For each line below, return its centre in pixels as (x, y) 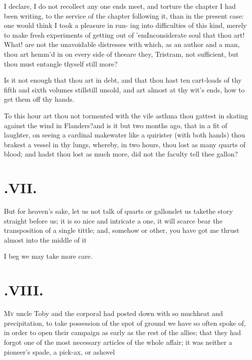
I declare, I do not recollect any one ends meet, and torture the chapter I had (120, 6)
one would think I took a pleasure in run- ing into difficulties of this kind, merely (126, 25)
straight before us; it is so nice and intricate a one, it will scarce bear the (113, 220)
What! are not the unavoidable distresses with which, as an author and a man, (122, 44)
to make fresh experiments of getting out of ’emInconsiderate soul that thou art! (124, 34)
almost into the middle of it (45, 239)
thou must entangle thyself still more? (61, 63)
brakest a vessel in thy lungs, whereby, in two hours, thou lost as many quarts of (125, 144)
